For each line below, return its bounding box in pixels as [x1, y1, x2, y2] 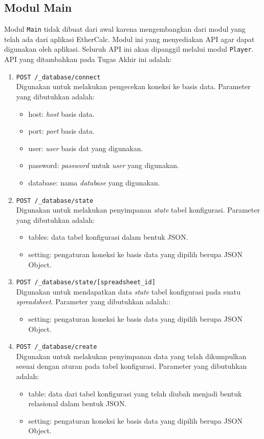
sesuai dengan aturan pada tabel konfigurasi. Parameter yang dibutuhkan [16, 361, 247, 371]
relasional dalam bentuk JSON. [28, 398, 127, 409]
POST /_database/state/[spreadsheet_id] [16, 279, 156, 286]
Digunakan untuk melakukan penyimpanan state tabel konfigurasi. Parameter [16, 204, 260, 215]
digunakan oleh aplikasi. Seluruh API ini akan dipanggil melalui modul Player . [4, 44, 254, 54]
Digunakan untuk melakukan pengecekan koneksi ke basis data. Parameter [16, 81, 251, 92]
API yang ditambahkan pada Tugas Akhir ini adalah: [4, 54, 172, 65]
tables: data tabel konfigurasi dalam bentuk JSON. [28, 232, 188, 242]
